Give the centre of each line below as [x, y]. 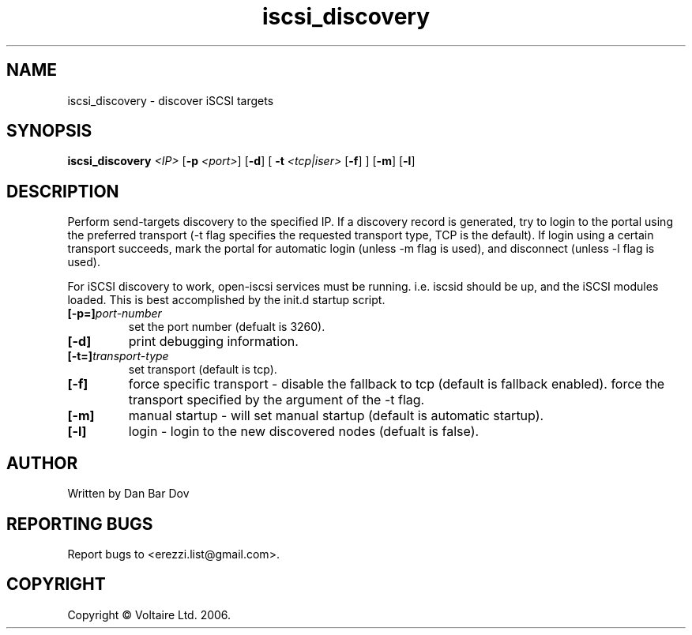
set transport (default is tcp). [203, 370]
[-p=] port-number [115, 314]
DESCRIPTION [63, 191]
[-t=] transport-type [118, 356]
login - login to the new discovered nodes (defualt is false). [304, 432]
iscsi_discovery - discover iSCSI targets [171, 100]
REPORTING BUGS [80, 524]
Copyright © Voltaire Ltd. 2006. [149, 614]
